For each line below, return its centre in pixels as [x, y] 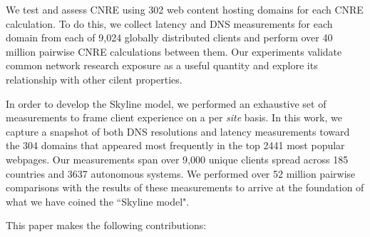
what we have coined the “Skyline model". [98, 201]
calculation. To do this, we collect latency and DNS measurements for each [169, 23]
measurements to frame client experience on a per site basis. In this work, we [174, 117]
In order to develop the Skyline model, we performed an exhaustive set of [166, 103]
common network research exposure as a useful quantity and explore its [162, 65]
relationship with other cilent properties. [94, 79]
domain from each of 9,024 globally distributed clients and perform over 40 [169, 37]
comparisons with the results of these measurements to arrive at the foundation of [185, 187]
